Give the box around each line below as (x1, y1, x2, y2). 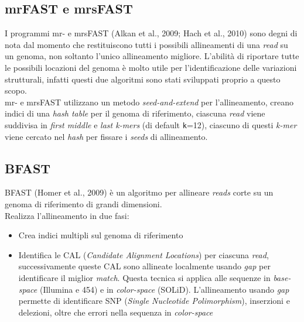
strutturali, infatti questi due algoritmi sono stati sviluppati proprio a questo (5, 73, 281, 85)
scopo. (5, 84, 27, 97)
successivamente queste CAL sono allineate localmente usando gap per (18, 260, 271, 272)
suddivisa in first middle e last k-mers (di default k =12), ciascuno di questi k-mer (5, 118, 297, 131)
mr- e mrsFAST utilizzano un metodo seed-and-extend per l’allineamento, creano (5, 95, 294, 108)
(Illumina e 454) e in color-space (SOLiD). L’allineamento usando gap (39, 283, 289, 295)
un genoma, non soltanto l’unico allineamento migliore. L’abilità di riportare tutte (5, 50, 299, 62)
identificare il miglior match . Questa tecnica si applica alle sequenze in (18, 271, 271, 283)
